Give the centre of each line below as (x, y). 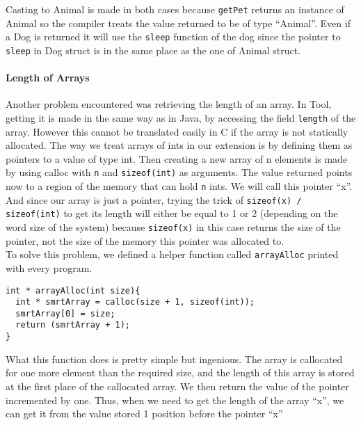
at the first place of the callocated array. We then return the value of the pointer (177, 386)
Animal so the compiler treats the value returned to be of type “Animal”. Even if (178, 23)
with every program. (49, 267)
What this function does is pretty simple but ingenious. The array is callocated (174, 359)
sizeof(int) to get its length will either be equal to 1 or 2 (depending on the (172, 213)
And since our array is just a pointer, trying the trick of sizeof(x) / (154, 199)
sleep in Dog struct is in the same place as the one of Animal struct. (153, 50)
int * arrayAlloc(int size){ (73, 290)
